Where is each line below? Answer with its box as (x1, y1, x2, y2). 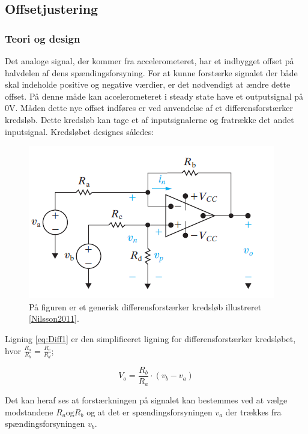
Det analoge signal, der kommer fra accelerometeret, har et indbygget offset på (5, 55, 294, 67)
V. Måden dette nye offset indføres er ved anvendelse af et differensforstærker (9, 101, 294, 114)
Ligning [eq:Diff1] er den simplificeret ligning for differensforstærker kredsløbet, (5, 332, 296, 345)
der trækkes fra (225, 405, 282, 418)
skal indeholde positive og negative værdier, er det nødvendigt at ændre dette (5, 78, 291, 91)
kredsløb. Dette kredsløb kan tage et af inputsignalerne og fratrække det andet (5, 113, 294, 125)
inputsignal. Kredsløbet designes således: (5, 125, 154, 137)
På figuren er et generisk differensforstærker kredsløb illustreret (29, 300, 262, 313)
